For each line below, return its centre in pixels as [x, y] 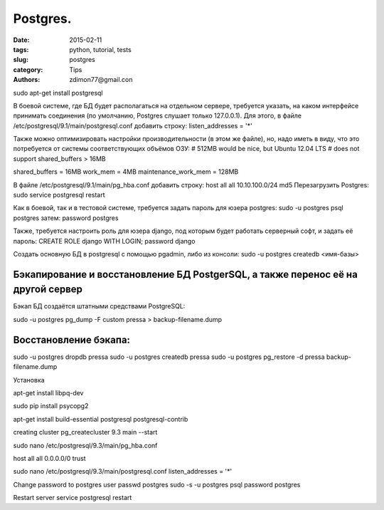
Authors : [27, 80]
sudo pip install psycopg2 [51, 406]
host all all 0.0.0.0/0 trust [49, 458]
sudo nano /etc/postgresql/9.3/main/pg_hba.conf [85, 445]
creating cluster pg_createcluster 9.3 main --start [85, 432]
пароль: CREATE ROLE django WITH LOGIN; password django [104, 241]
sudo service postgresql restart [59, 195]
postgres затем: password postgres [66, 218]
